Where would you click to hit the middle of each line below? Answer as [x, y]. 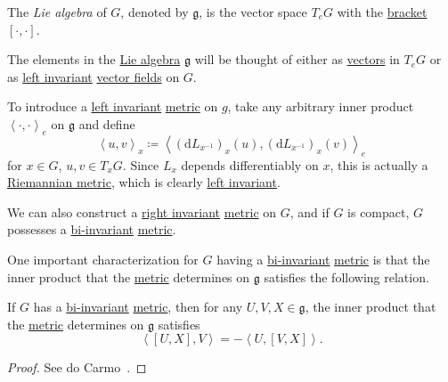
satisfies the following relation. [346, 276]
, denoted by [155, 12]
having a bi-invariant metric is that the [323, 259]
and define [107, 123]
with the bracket [382, 12]
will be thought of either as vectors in [297, 59]
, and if [310, 211]
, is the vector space [253, 12]
